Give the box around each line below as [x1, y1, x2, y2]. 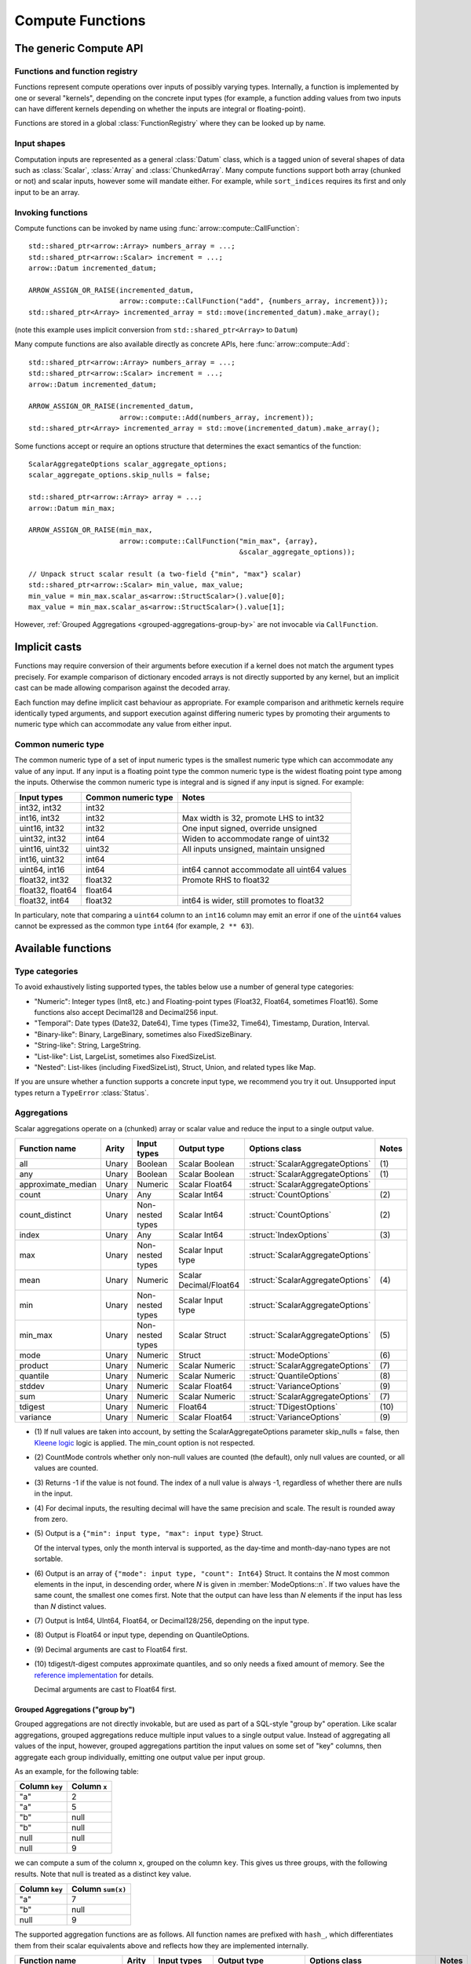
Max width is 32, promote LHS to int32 [181, 812, 325, 823]
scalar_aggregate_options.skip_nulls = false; [28, 471, 211, 479]
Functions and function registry [14, 65, 138, 76]
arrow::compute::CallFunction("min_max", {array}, [119, 537, 319, 545]
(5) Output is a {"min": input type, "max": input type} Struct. [34, 1529, 263, 1538]
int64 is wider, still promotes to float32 [181, 895, 325, 906]
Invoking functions [14, 207, 88, 218]
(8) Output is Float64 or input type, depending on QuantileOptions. [34, 1630, 250, 1640]
